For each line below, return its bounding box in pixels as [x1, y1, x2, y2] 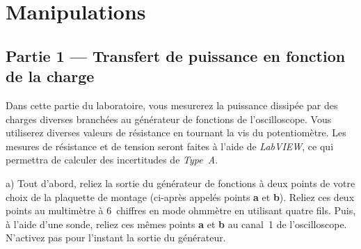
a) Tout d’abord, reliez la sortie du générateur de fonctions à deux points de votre [6, 175, 355, 190]
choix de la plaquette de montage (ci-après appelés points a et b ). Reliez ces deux [6, 189, 355, 204]
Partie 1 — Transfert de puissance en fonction [6, 45, 346, 66]
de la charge [6, 65, 95, 87]
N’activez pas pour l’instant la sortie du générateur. [6, 230, 226, 245]
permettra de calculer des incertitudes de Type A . [6, 152, 218, 167]
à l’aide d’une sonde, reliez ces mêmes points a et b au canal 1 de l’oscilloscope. [6, 216, 347, 231]
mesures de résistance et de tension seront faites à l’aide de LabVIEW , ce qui [6, 138, 334, 153]
